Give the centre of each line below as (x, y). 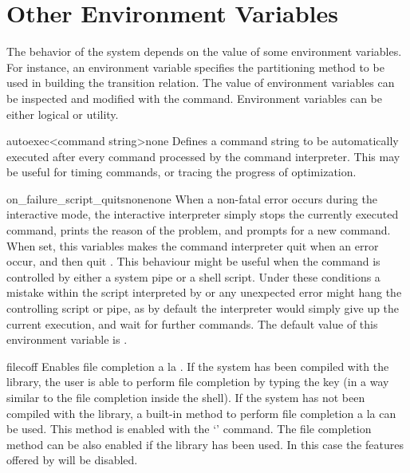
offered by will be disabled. (72, 460)
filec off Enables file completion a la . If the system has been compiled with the (198, 366)
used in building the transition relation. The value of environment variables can (201, 83)
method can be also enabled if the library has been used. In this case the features (205, 444)
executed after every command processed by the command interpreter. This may (203, 156)
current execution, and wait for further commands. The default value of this (192, 323)
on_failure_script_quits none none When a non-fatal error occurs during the (192, 198)
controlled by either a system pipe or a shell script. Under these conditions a (193, 276)
